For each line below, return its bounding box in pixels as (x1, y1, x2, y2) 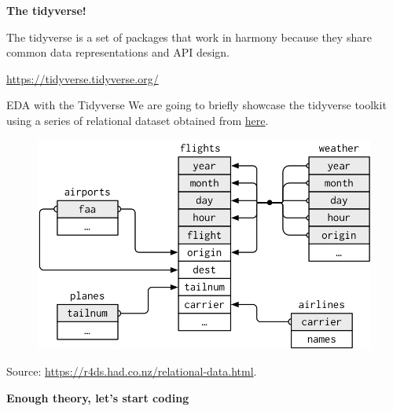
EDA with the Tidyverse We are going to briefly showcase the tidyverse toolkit (6, 97, 387, 113)
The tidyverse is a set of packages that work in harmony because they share (6, 28, 372, 45)
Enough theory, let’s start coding (6, 389, 189, 405)
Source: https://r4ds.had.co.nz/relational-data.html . (6, 363, 257, 380)
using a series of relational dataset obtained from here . (6, 112, 269, 128)
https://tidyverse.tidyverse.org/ (6, 70, 159, 86)
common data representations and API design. (6, 44, 230, 61)
